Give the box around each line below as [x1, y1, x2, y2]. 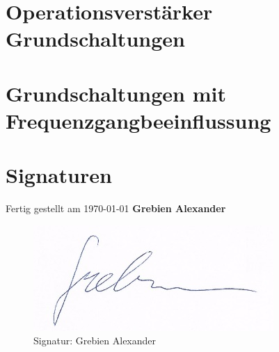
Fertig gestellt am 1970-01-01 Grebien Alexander [6, 201, 226, 216]
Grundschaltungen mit [6, 79, 226, 107]
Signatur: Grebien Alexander [33, 333, 157, 348]
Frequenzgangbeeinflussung [6, 106, 271, 134]
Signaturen [6, 161, 112, 189]
